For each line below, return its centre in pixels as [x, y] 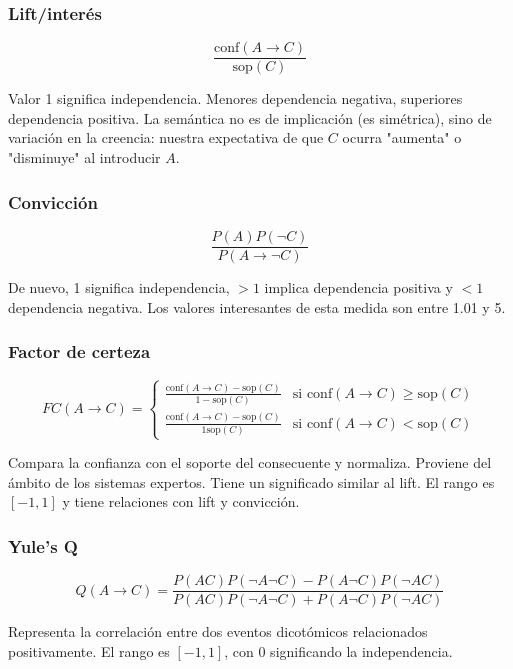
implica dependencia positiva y [358, 286]
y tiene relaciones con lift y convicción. [181, 501]
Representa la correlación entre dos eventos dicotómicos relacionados [218, 631]
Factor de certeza [79, 351]
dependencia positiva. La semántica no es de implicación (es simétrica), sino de [250, 117]
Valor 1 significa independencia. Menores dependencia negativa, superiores [235, 98]
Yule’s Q [43, 545]
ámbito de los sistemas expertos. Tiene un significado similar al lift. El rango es [251, 481]
